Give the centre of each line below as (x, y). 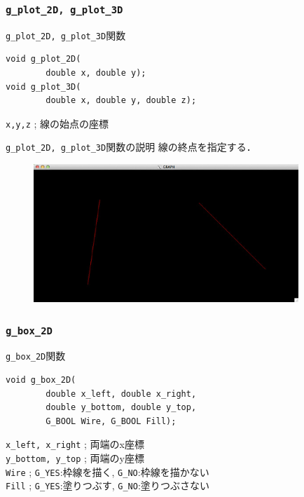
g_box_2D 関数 (36, 356)
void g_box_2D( (41, 380)
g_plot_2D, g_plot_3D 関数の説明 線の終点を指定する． (131, 147)
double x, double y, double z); (121, 101)
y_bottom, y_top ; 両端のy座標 (75, 458)
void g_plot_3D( (43, 87)
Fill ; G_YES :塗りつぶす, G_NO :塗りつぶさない (108, 485)
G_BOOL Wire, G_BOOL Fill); (111, 421)
